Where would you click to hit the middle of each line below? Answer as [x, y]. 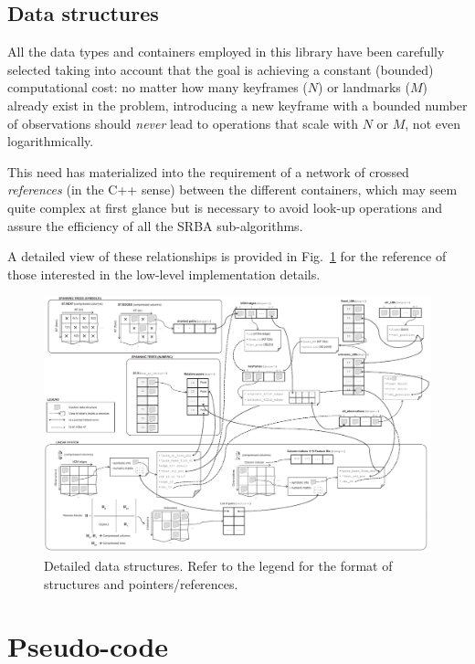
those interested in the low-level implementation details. [164, 274]
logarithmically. [51, 141]
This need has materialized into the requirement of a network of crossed [208, 171]
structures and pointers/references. [141, 583]
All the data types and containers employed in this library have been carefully [226, 52]
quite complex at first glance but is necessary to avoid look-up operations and [225, 207]
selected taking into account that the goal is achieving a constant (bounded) [221, 69]
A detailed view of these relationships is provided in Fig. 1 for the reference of [227, 256]
